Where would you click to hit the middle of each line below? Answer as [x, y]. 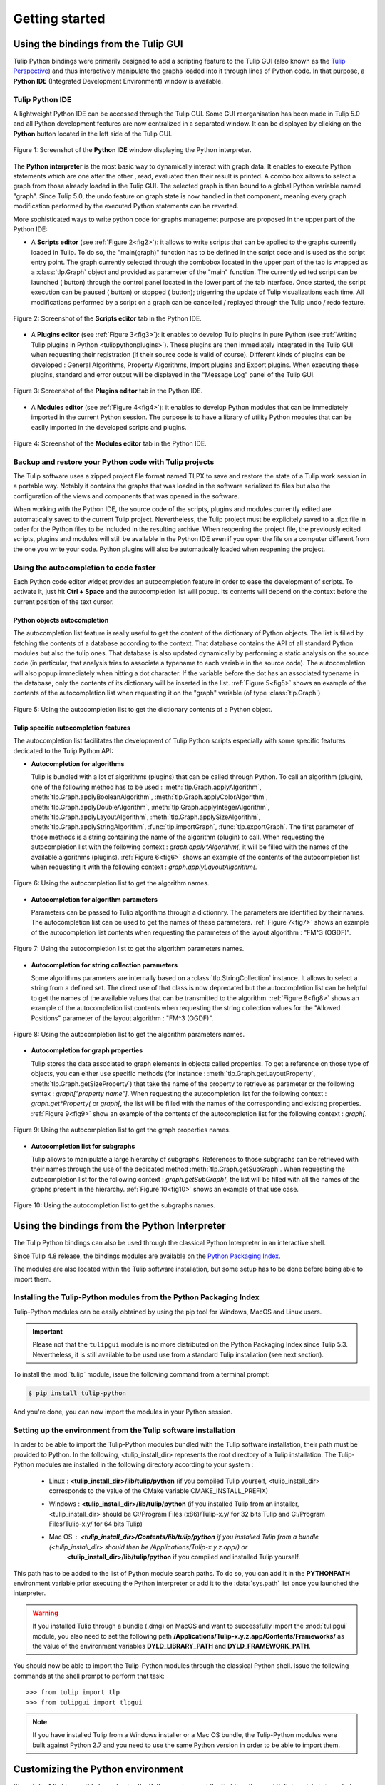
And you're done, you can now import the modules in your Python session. [123, 1412]
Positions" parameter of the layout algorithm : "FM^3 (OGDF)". [122, 1018]
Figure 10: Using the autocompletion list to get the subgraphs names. [114, 1205]
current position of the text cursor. [63, 602]
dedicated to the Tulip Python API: [63, 750]
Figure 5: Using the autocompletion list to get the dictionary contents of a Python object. [143, 709]
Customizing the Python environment [98, 1769]
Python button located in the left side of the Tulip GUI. [93, 134]
